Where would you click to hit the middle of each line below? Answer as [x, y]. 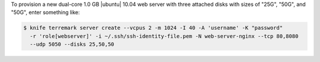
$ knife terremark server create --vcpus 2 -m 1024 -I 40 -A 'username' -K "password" [153, 28]
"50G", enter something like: [45, 12]
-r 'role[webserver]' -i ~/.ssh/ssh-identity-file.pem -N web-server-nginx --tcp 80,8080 [164, 36]
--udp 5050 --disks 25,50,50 [72, 44]
